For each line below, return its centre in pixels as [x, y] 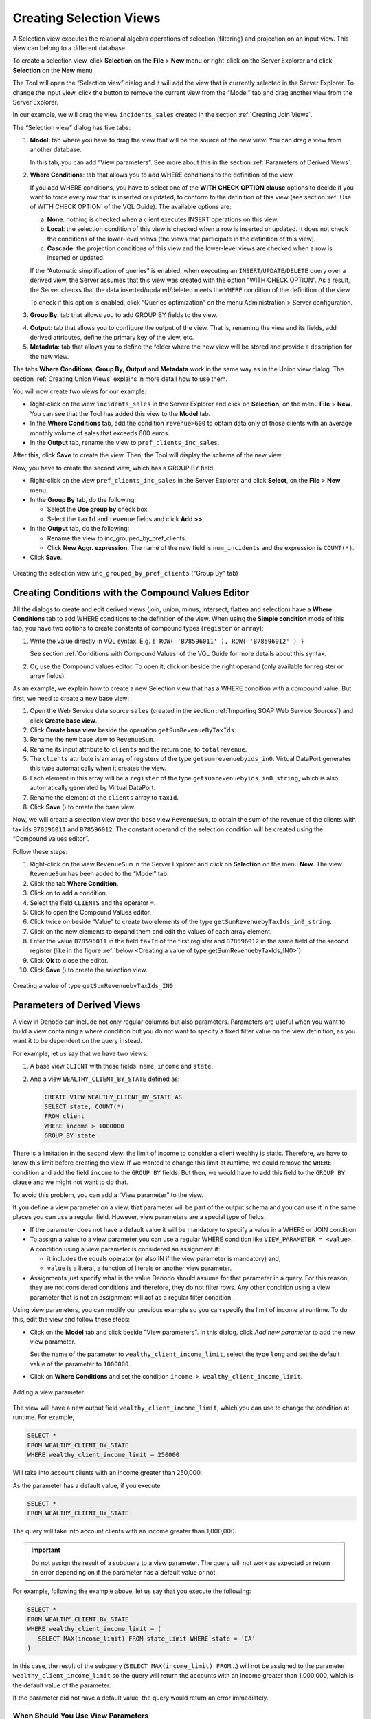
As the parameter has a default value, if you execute [87, 1485]
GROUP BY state [70, 1136]
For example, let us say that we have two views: [80, 1053]
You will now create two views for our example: [80, 391]
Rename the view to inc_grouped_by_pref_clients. [117, 538]
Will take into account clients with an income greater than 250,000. [108, 1473]
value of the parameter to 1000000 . [80, 1364]
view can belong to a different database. [70, 47]
